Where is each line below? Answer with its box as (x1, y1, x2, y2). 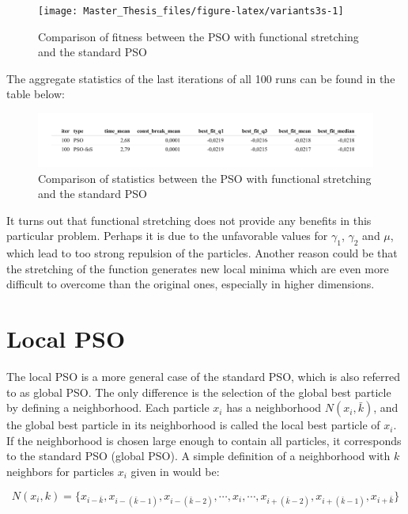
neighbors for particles (6, 463, 115, 479)
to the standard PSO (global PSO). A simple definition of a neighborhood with (6, 447, 391, 464)
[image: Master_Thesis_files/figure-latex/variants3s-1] (38, 6, 344, 17)
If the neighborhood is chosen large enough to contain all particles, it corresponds (6, 432, 402, 448)
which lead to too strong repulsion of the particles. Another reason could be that (6, 245, 398, 261)
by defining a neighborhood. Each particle (6, 399, 210, 416)
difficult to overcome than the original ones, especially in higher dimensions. (6, 276, 375, 292)
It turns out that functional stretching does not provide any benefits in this (6, 211, 372, 228)
